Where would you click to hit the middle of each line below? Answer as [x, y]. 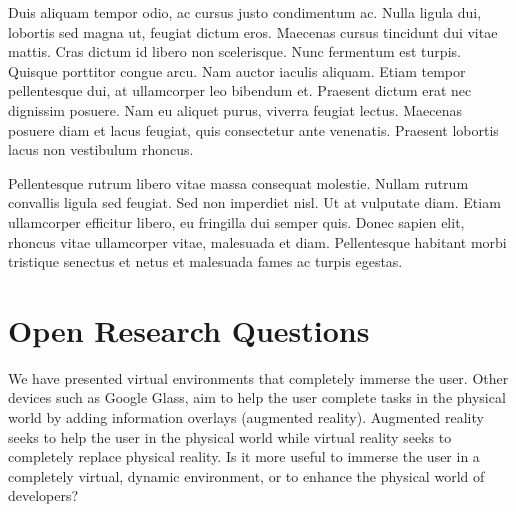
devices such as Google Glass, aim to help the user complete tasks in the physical [257, 397]
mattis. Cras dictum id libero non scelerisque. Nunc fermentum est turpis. [234, 51]
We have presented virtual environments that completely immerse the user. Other [258, 377]
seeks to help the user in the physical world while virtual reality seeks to [230, 436]
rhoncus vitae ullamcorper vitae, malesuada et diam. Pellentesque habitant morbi [257, 241]
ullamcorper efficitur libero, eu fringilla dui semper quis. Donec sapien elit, [236, 221]
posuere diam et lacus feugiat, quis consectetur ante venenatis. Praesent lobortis [253, 129]
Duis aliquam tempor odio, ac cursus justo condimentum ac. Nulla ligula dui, [245, 12]
